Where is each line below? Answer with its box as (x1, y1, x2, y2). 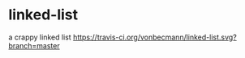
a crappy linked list (8, 32, 71, 42)
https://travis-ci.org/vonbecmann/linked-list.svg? (72, 32, 237, 42)
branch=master (8, 40, 60, 50)
